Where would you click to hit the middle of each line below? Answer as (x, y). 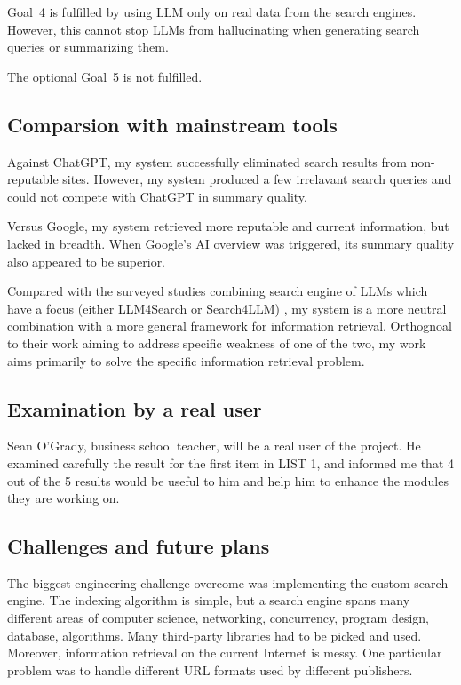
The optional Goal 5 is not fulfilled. (105, 76)
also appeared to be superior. (87, 261)
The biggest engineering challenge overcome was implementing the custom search (228, 582)
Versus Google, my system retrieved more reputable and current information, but (228, 226)
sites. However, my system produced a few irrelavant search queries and (257, 179)
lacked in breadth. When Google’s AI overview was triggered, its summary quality (231, 243)
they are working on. (64, 498)
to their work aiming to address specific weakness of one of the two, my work (217, 342)
